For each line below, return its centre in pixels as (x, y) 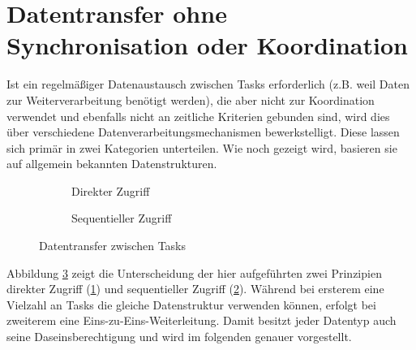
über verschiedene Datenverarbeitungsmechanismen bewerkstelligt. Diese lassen (203, 132)
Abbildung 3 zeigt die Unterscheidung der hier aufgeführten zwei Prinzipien (194, 272)
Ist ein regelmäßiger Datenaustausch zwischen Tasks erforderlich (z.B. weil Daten (208, 84)
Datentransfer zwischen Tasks (113, 246)
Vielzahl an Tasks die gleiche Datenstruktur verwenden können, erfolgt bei (191, 304)
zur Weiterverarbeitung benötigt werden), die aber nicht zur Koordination (191, 99)
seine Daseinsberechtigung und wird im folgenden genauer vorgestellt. (179, 337)
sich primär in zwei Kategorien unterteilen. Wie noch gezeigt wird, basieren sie (202, 147)
